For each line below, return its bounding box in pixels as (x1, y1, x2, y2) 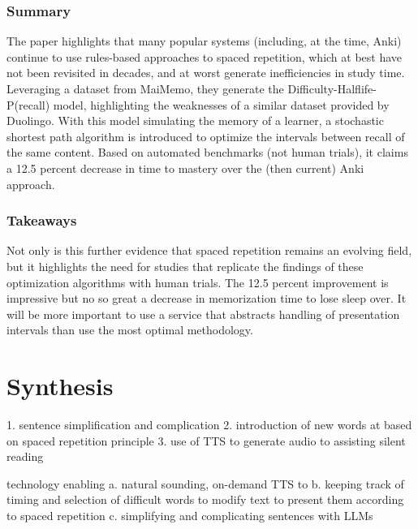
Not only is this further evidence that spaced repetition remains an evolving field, (6, 242, 412, 259)
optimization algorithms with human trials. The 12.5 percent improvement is (6, 273, 389, 290)
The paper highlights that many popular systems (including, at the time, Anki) (6, 32, 402, 49)
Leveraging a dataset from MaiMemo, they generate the (6, 80, 284, 97)
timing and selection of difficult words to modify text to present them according (6, 491, 404, 508)
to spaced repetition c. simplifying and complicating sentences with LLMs (6, 507, 373, 524)
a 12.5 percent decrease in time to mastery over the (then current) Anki (6, 159, 364, 176)
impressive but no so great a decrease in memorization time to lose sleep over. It (6, 290, 407, 307)
